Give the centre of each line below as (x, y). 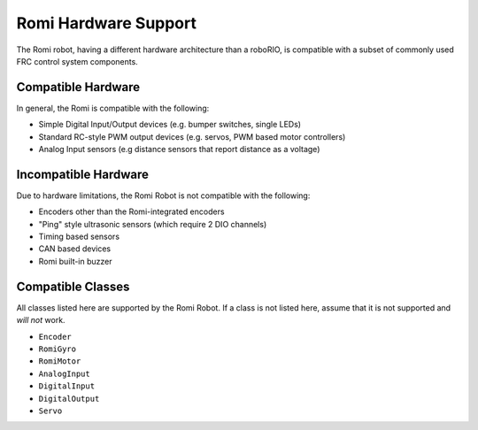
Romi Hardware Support (106, 23)
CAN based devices (74, 249)
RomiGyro (58, 349)
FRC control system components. (77, 61)
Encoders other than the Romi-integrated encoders (131, 211)
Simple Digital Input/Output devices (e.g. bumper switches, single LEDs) (170, 125)
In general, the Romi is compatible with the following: (113, 108)
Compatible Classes (73, 286)
